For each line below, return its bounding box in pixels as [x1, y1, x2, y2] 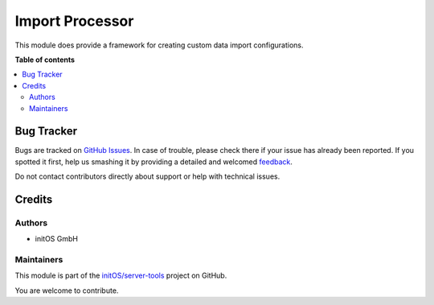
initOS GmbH [35, 234, 78, 244]
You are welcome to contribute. [14, 286, 119, 295]
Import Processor [14, 12, 134, 30]
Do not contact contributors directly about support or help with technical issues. [14, 171, 280, 181]
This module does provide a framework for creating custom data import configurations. [14, 40, 304, 50]
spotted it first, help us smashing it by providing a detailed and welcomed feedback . [14, 157, 293, 167]
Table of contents [14, 55, 76, 64]
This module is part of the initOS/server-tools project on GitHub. [14, 270, 227, 281]
